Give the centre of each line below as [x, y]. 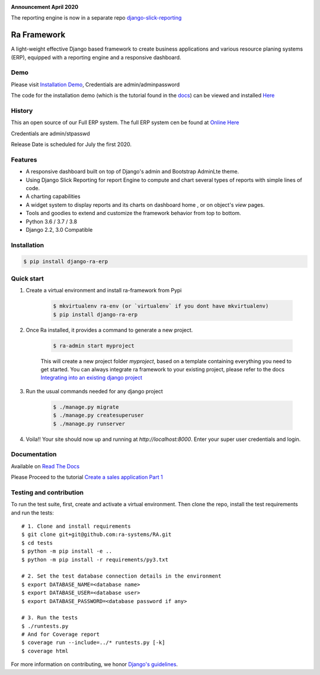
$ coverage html [45, 651]
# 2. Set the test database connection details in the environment [121, 576]
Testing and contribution [47, 492]
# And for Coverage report [61, 635]
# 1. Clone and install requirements [76, 526]
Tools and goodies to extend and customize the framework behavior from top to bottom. [133, 213]
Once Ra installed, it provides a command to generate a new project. [109, 330]
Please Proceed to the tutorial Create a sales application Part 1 [87, 477]
